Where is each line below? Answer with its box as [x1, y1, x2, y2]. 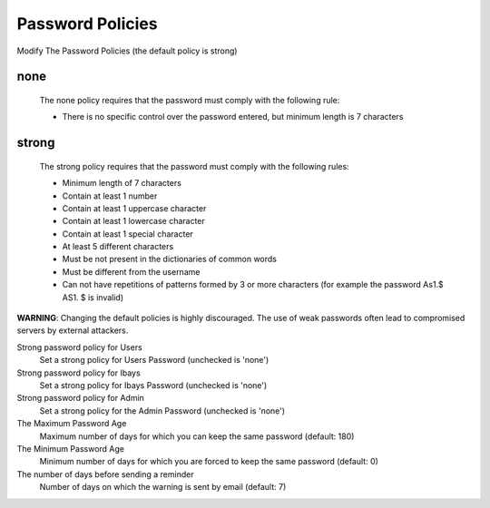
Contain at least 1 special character [62, 228, 194, 239]
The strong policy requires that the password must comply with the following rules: [39, 161, 349, 171]
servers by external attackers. [16, 325, 129, 336]
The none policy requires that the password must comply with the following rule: [39, 94, 340, 105]
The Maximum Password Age [16, 418, 127, 429]
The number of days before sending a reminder [16, 468, 194, 480]
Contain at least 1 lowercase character [62, 216, 206, 227]
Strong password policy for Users [16, 341, 142, 353]
